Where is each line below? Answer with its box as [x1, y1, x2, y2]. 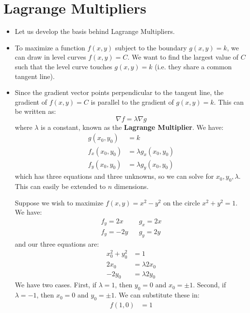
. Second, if [193, 280, 226, 290]
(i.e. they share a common [155, 61, 232, 71]
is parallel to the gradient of [91, 96, 174, 107]
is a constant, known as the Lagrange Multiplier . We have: [41, 122, 224, 132]
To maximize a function [15, 42, 85, 52]
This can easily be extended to [15, 181, 106, 191]
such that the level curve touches [15, 61, 112, 71]
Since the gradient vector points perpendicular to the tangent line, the [15, 87, 224, 97]
